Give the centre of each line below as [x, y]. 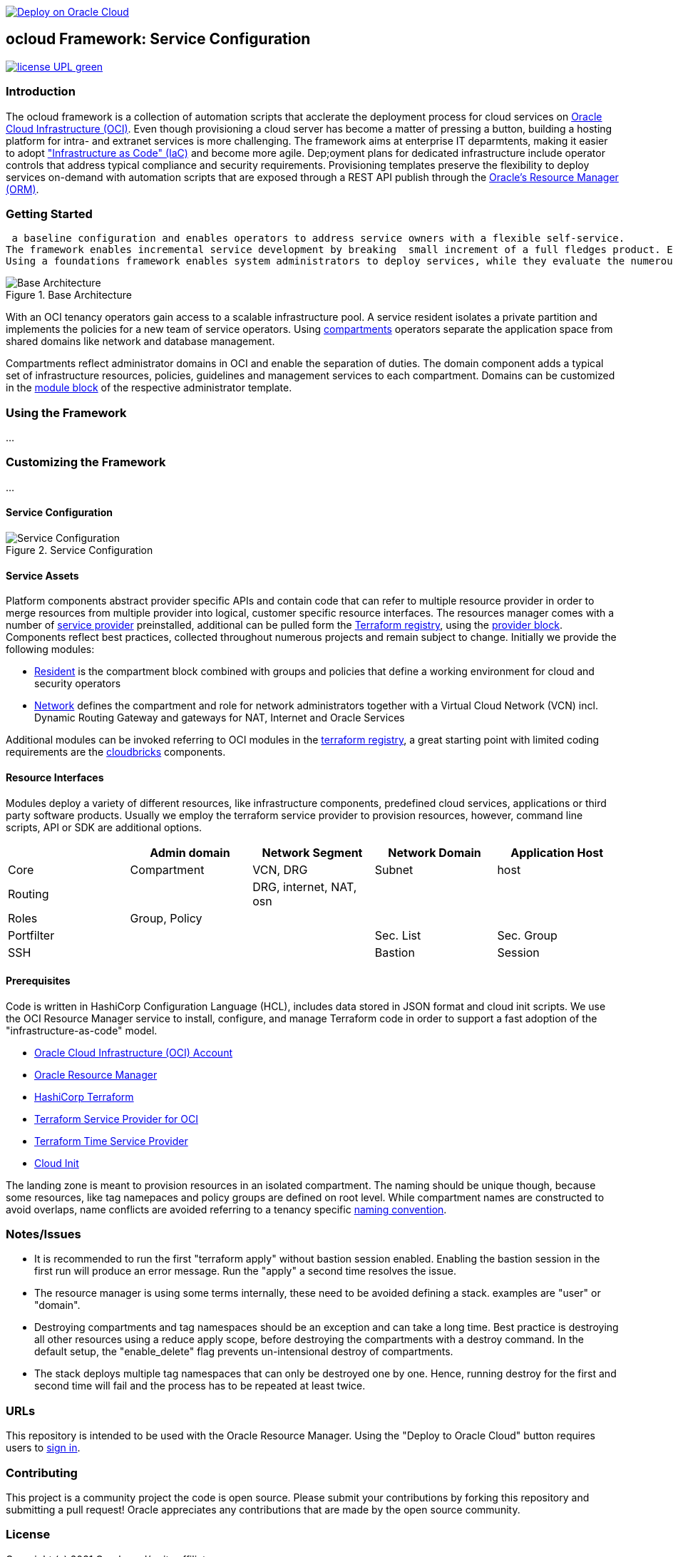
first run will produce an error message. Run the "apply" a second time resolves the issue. [245, 1271]
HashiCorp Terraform [84, 1096]
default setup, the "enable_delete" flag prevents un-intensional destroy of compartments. [244, 1352]
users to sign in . [43, 1448]
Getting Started [49, 214]
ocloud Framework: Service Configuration [158, 39]
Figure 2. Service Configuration [79, 550]
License [28, 1535]
